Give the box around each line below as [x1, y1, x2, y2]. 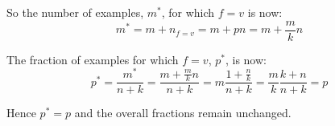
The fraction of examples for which [6, 51, 179, 67]
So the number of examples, [6, 4, 144, 20]
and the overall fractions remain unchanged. [74, 104, 292, 121]
